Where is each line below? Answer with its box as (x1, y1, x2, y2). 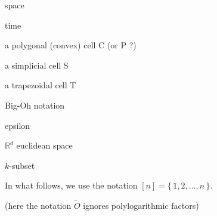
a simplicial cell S (5, 58, 69, 71)
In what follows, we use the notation (5, 179, 138, 192)
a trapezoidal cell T (5, 79, 76, 91)
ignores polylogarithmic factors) (83, 199, 199, 212)
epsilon (5, 119, 30, 131)
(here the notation (5, 199, 72, 212)
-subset (9, 159, 35, 171)
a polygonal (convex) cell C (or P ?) (5, 39, 137, 51)
